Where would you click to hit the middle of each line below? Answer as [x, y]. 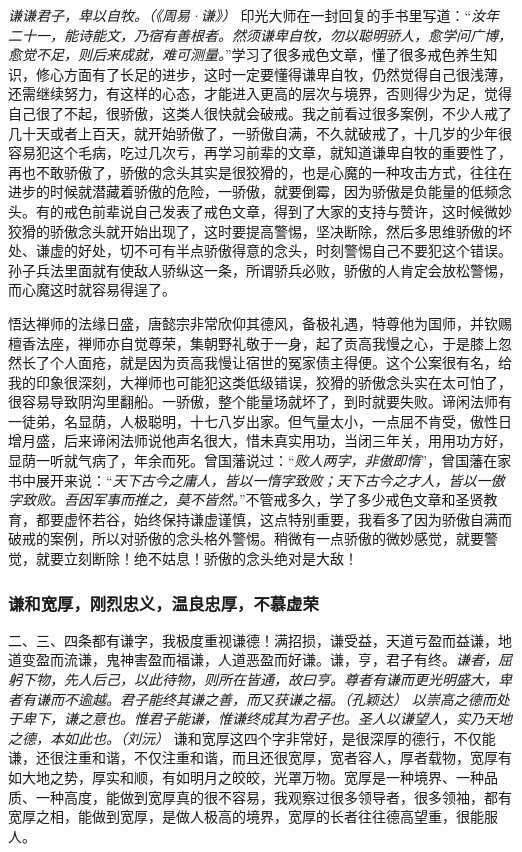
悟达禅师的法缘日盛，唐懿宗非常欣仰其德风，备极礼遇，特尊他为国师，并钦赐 [260, 322]
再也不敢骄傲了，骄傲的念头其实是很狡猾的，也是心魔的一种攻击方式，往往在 [260, 171]
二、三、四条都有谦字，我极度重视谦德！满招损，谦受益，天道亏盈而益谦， [253, 639]
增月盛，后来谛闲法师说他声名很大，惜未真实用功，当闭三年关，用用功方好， [260, 440]
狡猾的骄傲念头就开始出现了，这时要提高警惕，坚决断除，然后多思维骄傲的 [253, 230]
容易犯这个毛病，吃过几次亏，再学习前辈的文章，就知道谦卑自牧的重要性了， [260, 152]
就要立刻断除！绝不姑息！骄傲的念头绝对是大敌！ [196, 558]
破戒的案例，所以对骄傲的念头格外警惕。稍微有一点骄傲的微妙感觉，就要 [246, 538]
